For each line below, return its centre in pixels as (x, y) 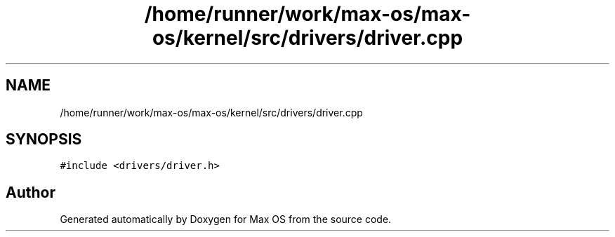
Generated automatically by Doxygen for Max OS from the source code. (226, 219)
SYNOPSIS (44, 140)
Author (31, 192)
